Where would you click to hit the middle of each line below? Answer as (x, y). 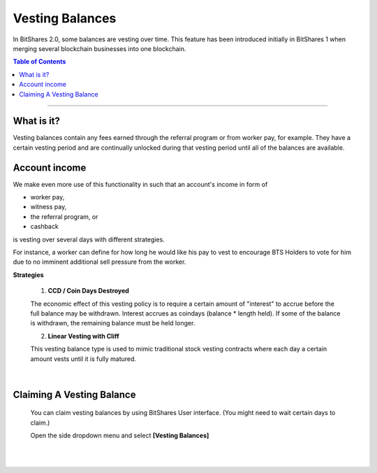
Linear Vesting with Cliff (84, 336)
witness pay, (49, 207)
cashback (44, 227)
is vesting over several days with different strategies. (89, 239)
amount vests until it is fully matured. (83, 359)
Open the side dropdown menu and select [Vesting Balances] (120, 436)
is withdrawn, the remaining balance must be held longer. (113, 323)
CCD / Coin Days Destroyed (88, 291)
